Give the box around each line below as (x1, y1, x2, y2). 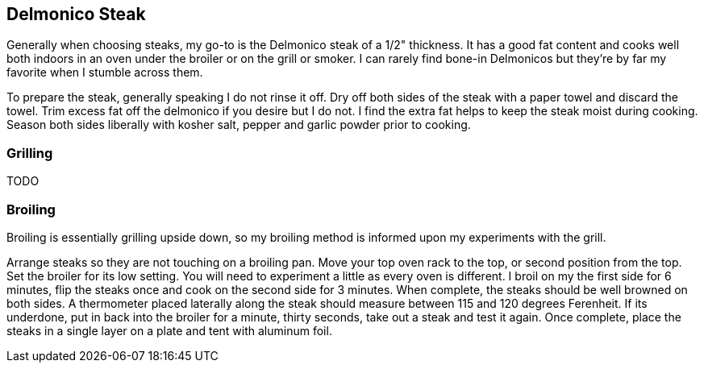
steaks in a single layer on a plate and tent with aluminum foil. (6, 323, 332, 338)
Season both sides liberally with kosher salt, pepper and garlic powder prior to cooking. (6, 118, 471, 132)
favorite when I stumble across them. (6, 65, 203, 80)
